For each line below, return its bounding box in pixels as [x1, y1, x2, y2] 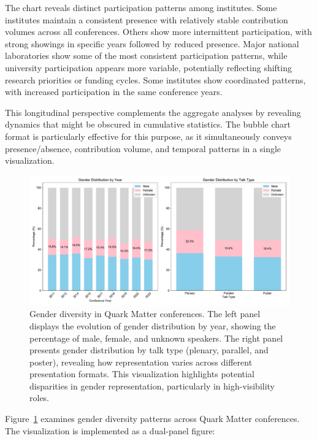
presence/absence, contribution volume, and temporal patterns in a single [5, 142, 281, 155]
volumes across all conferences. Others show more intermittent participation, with [5, 25, 312, 38]
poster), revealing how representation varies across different [29, 355, 253, 368]
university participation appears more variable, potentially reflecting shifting [5, 61, 292, 74]
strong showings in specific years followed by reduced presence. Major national [5, 37, 299, 50]
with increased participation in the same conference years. [5, 85, 223, 98]
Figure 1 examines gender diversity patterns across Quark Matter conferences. [5, 412, 300, 425]
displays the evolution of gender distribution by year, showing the [29, 319, 276, 332]
